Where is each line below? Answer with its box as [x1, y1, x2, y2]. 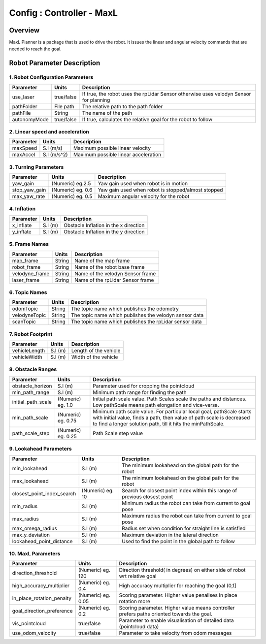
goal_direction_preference [12, 608, 73, 614]
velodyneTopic [12, 312, 46, 319]
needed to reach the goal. [9, 46, 62, 52]
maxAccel [12, 151, 35, 158]
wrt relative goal [119, 573, 157, 580]
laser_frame [12, 276, 39, 283]
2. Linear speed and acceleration [9, 128, 90, 135]
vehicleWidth [12, 354, 42, 360]
